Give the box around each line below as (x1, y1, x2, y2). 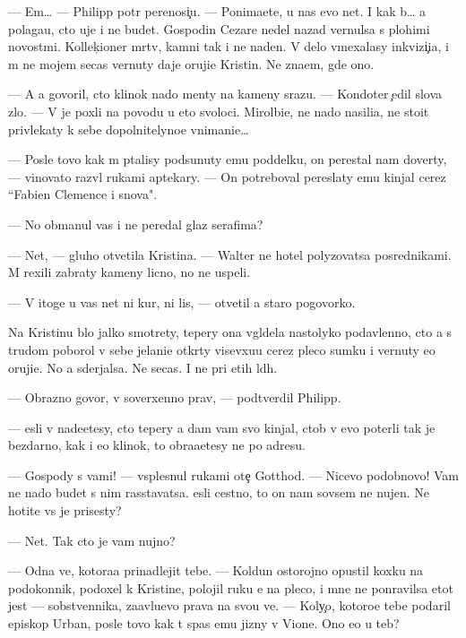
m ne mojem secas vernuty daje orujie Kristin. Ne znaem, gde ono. (8, 54, 375, 73)
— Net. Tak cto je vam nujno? (8, 530, 176, 549)
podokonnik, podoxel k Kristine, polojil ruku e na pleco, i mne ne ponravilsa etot (8, 578, 453, 597)
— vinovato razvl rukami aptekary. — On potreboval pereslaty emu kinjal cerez (8, 167, 446, 185)
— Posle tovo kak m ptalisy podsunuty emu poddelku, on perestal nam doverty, (8, 150, 447, 168)
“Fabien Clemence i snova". (8, 185, 158, 203)
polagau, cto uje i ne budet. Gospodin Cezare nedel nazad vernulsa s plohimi (8, 19, 430, 38)
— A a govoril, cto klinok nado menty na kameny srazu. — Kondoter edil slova (8, 84, 443, 103)
